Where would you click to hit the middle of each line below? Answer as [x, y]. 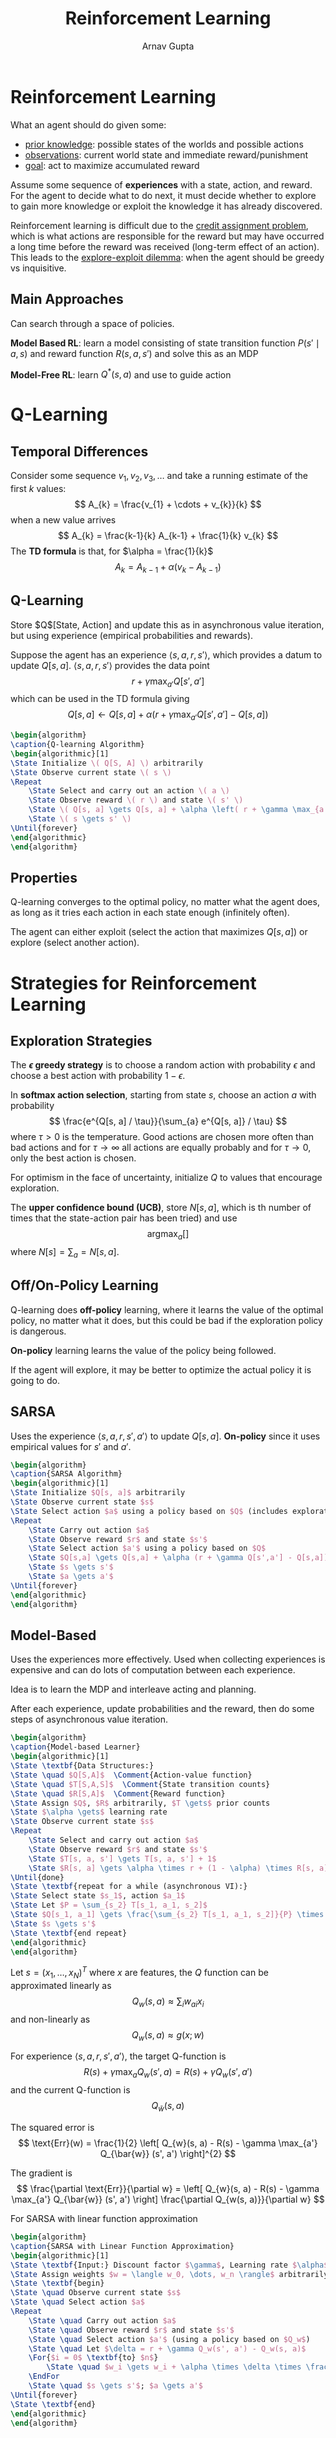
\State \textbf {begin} [57, 2283]
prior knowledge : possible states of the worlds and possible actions [164, 144]
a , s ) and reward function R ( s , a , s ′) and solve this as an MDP [134, 353]
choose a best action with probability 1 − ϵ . [98, 1076]
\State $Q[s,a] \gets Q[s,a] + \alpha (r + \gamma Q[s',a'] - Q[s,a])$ [180, 1558]
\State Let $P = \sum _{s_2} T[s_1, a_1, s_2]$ [109, 1905]
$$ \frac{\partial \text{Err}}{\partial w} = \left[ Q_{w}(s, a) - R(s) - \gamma [168, 2189]
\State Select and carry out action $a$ [113, 1840]
